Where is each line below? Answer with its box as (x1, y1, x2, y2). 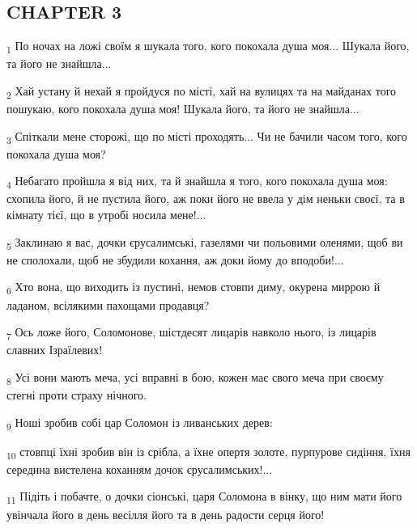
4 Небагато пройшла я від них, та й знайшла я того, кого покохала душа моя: (6, 172, 388, 192)
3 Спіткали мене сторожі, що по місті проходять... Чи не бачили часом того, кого (6, 127, 407, 146)
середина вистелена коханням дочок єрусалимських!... (6, 460, 273, 477)
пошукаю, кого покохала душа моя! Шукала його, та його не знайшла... (6, 100, 360, 117)
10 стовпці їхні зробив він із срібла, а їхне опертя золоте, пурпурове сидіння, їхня (6, 442, 411, 462)
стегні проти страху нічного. (6, 386, 147, 403)
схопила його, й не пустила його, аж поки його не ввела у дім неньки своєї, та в (6, 190, 405, 207)
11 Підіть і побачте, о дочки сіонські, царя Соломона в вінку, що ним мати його (6, 488, 402, 507)
